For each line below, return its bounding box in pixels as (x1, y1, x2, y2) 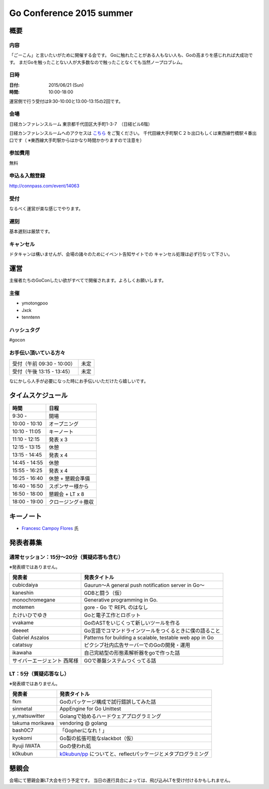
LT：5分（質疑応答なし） (9, 670, 70, 677)
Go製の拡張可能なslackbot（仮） (59, 735, 136, 742)
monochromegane (12, 596, 56, 603)
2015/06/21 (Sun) (48, 82, 84, 88)
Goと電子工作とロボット (84, 612, 141, 619)
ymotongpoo (21, 300, 48, 306)
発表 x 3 (49, 436, 68, 443)
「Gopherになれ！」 (59, 727, 107, 734)
